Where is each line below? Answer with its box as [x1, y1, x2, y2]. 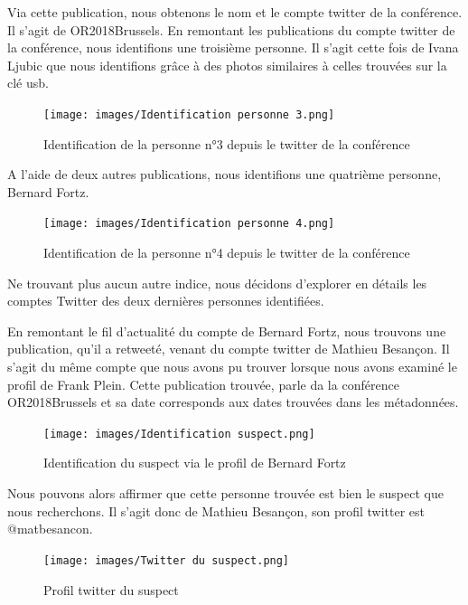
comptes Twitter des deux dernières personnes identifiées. [7, 291, 324, 310]
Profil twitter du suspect [43, 580, 179, 599]
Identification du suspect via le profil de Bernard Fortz [43, 453, 346, 472]
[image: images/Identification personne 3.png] [43, 108, 335, 121]
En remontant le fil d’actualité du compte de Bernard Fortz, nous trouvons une [7, 321, 446, 340]
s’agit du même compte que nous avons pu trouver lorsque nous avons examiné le [7, 357, 457, 376]
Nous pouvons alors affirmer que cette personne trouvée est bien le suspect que [7, 484, 444, 503]
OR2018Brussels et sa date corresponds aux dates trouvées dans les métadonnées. [7, 392, 459, 411]
